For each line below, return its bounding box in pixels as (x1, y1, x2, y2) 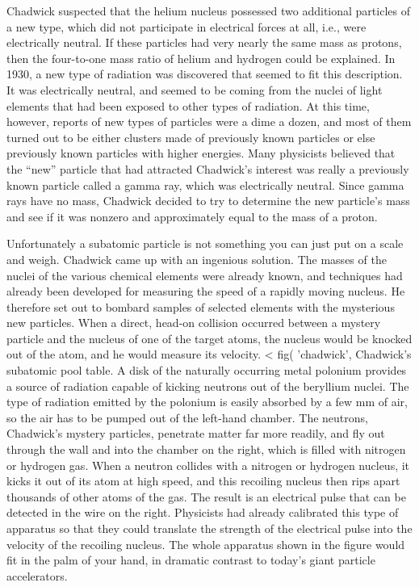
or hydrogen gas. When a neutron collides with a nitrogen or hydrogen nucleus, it (6, 456, 410, 473)
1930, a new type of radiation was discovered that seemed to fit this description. (6, 65, 403, 82)
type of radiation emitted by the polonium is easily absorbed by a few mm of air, (6, 393, 408, 410)
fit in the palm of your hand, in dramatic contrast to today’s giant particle (6, 551, 375, 568)
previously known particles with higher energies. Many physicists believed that (6, 145, 396, 161)
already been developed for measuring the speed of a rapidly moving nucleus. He (6, 283, 405, 300)
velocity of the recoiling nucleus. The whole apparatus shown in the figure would (6, 535, 405, 552)
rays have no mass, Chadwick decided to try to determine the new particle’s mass (6, 192, 410, 209)
